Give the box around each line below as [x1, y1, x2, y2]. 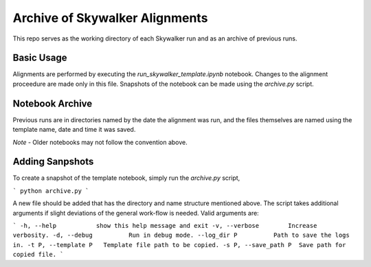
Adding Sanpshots [12, 156, 94, 167]
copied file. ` [12, 251, 65, 259]
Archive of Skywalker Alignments [12, 10, 208, 25]
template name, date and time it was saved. [12, 126, 136, 134]
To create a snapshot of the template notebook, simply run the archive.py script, [12, 174, 240, 182]
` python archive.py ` [12, 187, 89, 195]
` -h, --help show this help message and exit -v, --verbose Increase [12, 222, 317, 229]
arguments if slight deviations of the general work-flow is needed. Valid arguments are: [12, 209, 259, 217]
